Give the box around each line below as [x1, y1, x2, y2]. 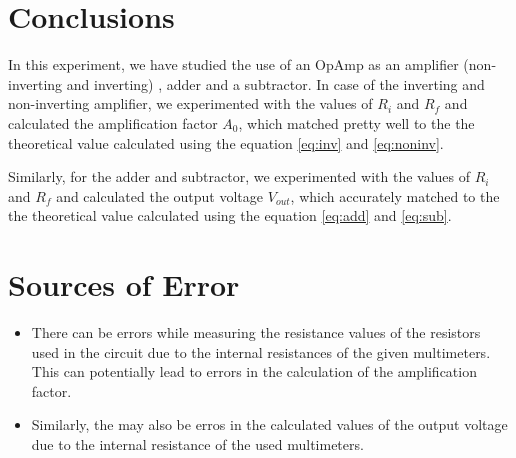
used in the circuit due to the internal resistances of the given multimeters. [31, 341, 491, 362]
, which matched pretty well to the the [238, 112, 475, 133]
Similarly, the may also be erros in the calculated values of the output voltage [31, 414, 508, 435]
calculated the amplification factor [8, 112, 218, 133]
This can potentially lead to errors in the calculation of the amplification [31, 361, 477, 382]
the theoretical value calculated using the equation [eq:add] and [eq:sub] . [8, 205, 452, 226]
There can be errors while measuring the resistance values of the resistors [31, 322, 481, 342]
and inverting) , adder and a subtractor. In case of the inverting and [66, 73, 485, 94]
